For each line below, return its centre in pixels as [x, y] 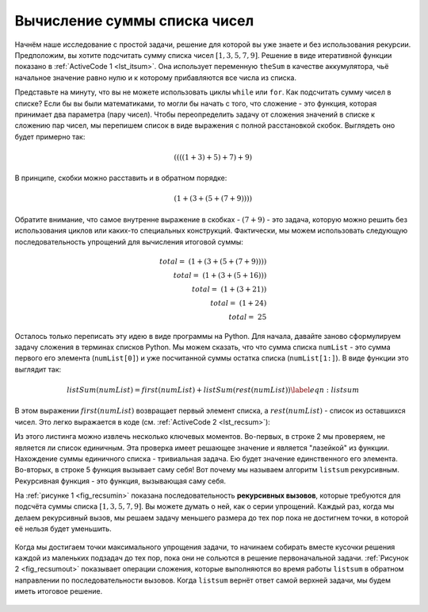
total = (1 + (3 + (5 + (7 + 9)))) [213, 261]
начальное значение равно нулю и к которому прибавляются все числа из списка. [156, 77]
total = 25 [248, 317]
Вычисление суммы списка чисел [134, 21]
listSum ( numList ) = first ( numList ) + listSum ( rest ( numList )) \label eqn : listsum [213, 390]
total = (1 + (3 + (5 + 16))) [220, 275]
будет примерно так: [50, 137]
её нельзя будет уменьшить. [63, 529]
